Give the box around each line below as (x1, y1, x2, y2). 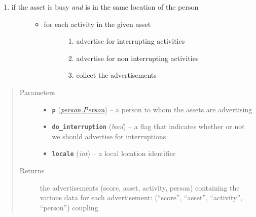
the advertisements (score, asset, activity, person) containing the (40, 182, 240, 193)
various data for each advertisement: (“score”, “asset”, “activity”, (40, 192, 242, 203)
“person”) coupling (40, 202, 98, 212)
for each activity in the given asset (44, 18, 151, 29)
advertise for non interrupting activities (76, 52, 199, 63)
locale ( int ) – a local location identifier (52, 148, 176, 159)
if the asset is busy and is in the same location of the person (11, 2, 199, 12)
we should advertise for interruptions (52, 131, 166, 141)
